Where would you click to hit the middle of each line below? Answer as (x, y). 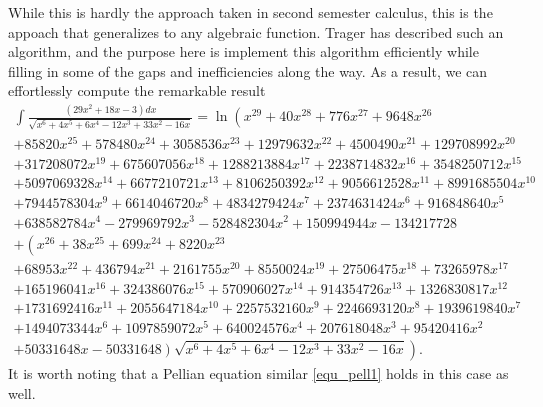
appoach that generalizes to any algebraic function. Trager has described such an (256, 31)
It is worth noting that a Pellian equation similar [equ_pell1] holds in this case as (258, 373)
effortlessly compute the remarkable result (137, 90)
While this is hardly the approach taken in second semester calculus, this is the (250, 12)
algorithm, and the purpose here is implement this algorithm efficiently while (243, 51)
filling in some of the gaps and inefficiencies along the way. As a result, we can (248, 70)
